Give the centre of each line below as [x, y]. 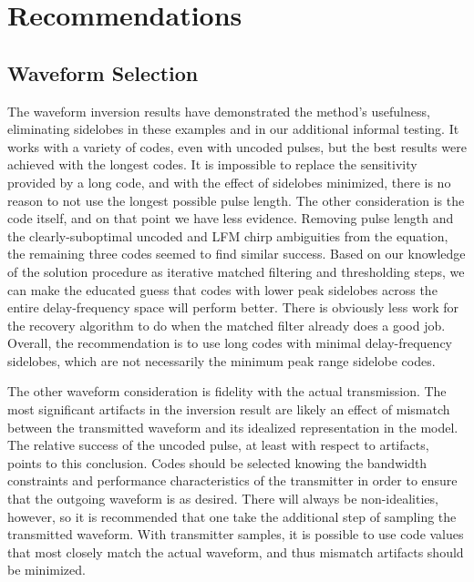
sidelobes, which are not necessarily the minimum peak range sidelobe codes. [222, 360]
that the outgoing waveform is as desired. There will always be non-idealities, [223, 499]
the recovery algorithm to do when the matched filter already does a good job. [227, 325]
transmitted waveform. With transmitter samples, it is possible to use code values [236, 534]
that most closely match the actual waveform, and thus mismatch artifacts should [236, 551]
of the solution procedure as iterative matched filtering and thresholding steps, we [236, 271]
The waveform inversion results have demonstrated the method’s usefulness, [219, 111]
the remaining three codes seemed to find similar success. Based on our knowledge [237, 254]
